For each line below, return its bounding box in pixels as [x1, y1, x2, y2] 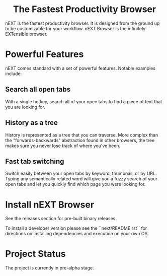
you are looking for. [5, 104, 45, 110]
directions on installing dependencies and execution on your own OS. [5, 231, 149, 237]
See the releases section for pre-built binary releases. [5, 216, 117, 222]
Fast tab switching [5, 157, 64, 166]
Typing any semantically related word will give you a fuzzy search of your [5, 176, 157, 182]
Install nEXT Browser [5, 199, 95, 210]
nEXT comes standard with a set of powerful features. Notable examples [5, 65, 156, 71]
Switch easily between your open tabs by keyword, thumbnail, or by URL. [5, 170, 157, 177]
